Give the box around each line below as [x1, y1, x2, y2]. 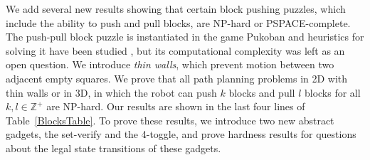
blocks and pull [228, 85, 295, 100]
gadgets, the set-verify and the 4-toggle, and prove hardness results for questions [6, 127, 356, 142]
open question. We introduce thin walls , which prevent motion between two [6, 57, 334, 72]
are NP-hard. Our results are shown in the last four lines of [46, 99, 305, 114]
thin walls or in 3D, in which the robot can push [6, 85, 217, 100]
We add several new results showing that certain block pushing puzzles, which [6, 1, 346, 16]
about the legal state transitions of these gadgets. [6, 140, 221, 155]
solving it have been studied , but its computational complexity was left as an [6, 43, 345, 58]
